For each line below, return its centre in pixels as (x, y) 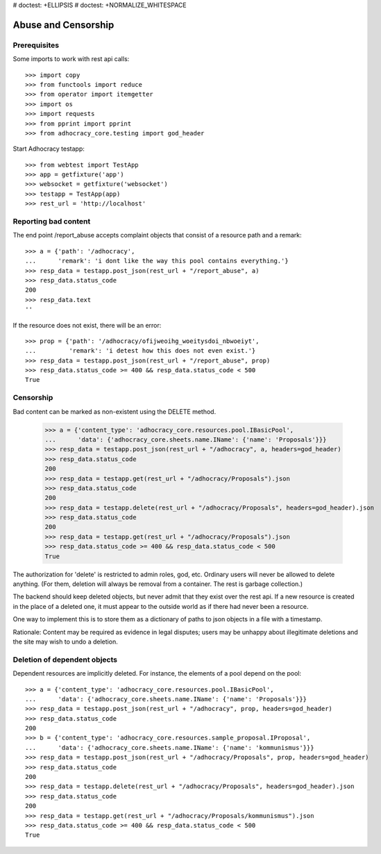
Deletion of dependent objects (65, 660)
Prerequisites (36, 45)
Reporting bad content (52, 221)
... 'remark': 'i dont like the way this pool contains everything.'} (157, 261)
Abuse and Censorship (63, 25)
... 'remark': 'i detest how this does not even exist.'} (141, 351)
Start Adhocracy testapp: (49, 149)
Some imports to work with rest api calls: (71, 59)
